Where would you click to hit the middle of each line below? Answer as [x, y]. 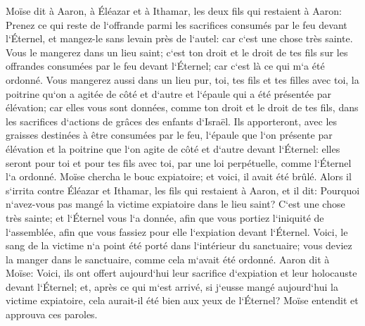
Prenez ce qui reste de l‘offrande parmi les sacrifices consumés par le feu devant [177, 24]
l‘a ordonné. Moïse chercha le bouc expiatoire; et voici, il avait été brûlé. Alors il [179, 176]
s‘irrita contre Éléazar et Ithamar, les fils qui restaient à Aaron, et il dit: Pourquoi [183, 190]
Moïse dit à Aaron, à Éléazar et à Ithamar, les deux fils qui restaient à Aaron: [174, 11]
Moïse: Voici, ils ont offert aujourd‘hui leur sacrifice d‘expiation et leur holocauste [181, 273]
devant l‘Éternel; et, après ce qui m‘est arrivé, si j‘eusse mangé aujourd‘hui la [172, 286]
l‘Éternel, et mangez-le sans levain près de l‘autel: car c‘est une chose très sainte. [179, 38]
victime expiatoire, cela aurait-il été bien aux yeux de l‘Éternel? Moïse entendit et [182, 300]
